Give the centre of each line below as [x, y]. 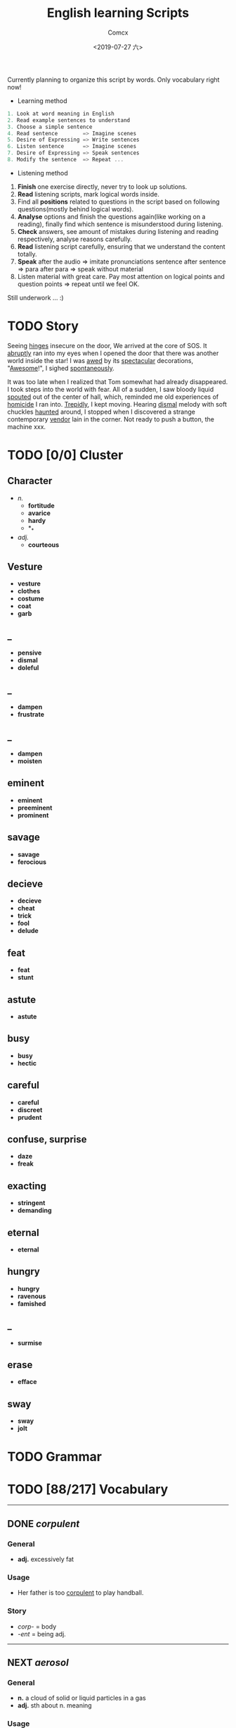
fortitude [41, 505]
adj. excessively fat [46, 1560]
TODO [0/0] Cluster [65, 455]
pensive [29, 653]
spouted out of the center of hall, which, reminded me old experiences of [113, 397]
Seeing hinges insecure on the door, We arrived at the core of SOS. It [107, 345]
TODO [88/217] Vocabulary [88, 1489]
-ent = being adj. [42, 1634]
